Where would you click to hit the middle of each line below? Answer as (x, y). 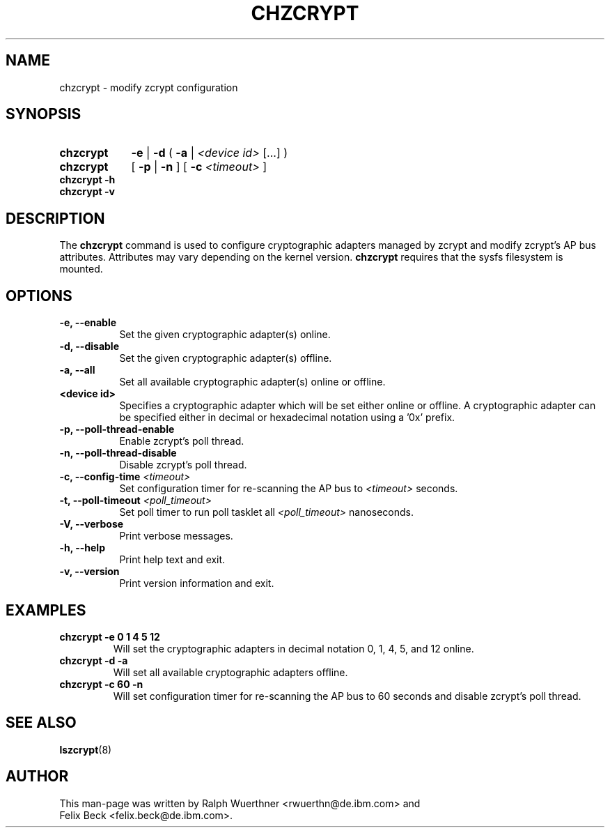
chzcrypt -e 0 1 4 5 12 (110, 636)
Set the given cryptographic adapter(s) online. (225, 335)
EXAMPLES (46, 610)
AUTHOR (37, 777)
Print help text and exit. (172, 560)
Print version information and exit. (197, 583)
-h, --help (82, 548)
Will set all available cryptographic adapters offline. (230, 672)
